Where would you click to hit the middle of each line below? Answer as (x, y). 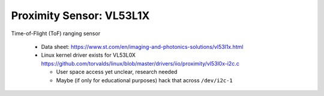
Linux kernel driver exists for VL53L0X (88, 55)
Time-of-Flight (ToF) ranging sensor (56, 33)
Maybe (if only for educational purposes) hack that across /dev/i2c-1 (145, 80)
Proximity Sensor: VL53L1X (80, 16)
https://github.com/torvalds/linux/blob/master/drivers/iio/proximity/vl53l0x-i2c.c (140, 63)
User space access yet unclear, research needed (117, 72)
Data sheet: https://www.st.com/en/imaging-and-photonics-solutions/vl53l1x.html (142, 47)
